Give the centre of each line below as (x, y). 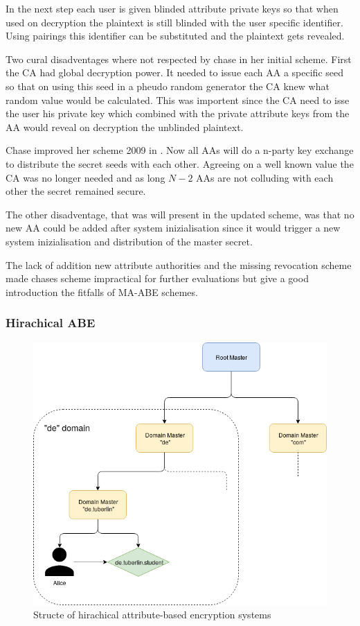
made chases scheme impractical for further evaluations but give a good (157, 278)
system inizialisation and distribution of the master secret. (129, 241)
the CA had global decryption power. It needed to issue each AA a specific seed (174, 72)
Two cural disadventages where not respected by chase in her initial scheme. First (179, 59)
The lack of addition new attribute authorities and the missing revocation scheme (179, 264)
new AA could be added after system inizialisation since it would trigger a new (173, 228)
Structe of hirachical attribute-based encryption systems (152, 615)
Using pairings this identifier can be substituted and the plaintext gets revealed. (175, 36)
